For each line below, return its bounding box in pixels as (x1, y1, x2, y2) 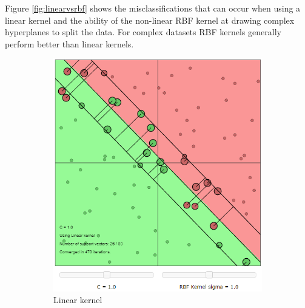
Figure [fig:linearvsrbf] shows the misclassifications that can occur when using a (5, 2, 301, 14)
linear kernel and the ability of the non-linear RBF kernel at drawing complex (5, 13, 295, 26)
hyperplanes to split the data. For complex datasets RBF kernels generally (5, 26, 281, 38)
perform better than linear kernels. (5, 37, 134, 50)
